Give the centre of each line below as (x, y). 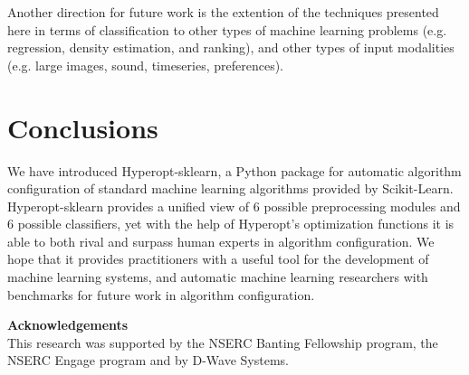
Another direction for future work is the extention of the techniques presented (223, 12)
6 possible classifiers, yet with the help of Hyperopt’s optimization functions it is (231, 224)
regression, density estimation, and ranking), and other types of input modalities (231, 47)
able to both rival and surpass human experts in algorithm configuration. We (221, 241)
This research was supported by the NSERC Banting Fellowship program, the (223, 342)
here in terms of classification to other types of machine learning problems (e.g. (227, 29)
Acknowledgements (68, 325)
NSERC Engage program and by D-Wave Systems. (148, 360)
